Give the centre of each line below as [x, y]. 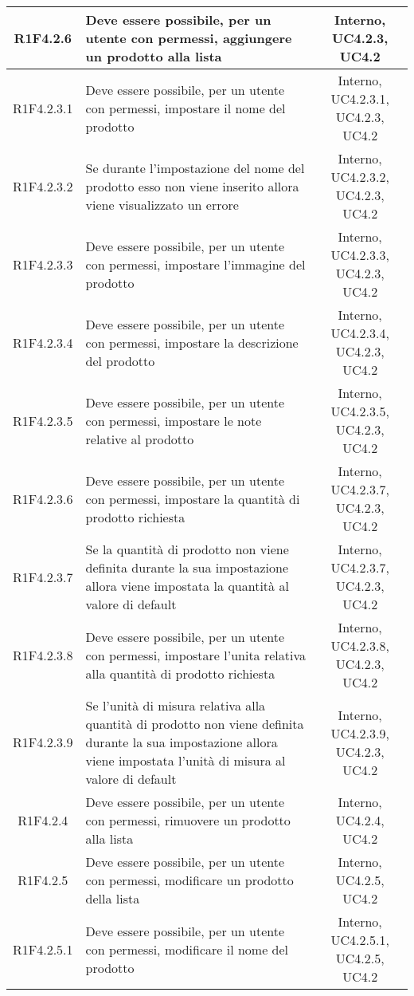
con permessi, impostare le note [174, 420]
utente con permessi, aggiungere [189, 38]
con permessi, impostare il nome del [186, 108]
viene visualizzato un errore [162, 204]
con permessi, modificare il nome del [187, 949]
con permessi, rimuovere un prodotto [188, 820]
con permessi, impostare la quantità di [193, 498]
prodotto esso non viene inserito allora [192, 186]
